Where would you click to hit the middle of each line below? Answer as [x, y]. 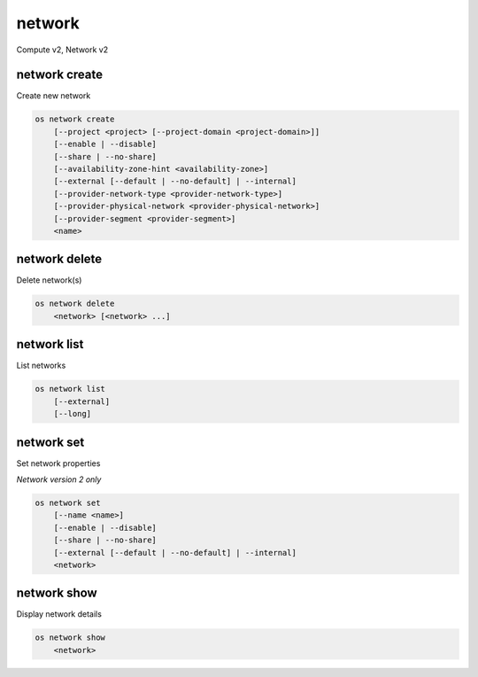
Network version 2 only [59, 479]
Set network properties [58, 463]
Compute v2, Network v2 [62, 50]
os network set [68, 502]
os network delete [75, 304]
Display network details [59, 614]
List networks [41, 366]
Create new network [54, 96]
